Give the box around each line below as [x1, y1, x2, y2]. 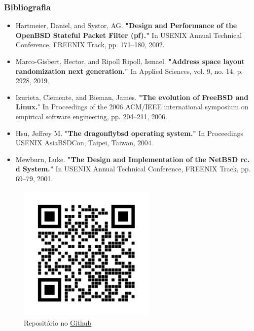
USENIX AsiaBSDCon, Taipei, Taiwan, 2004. [15, 137, 153, 148]
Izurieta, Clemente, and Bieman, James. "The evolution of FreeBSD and [15, 92, 249, 102]
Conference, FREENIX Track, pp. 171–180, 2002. [15, 39, 165, 50]
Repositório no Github [24, 317, 92, 328]
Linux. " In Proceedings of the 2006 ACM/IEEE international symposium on [15, 101, 249, 112]
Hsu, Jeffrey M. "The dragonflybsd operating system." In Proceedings [15, 128, 244, 138]
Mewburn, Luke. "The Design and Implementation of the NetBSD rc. [15, 154, 250, 164]
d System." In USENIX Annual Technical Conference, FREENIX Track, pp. [15, 164, 251, 174]
